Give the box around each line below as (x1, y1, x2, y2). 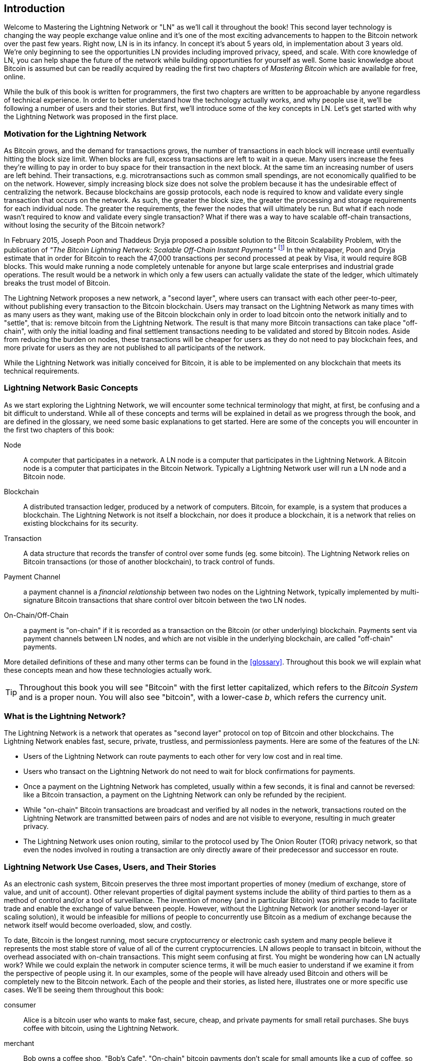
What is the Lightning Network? (4, 711, 126, 721)
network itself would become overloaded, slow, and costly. (4, 921, 192, 930)
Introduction (4, 2, 65, 15)
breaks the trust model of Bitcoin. (4, 278, 111, 287)
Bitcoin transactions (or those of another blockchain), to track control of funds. (23, 557, 275, 566)
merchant (4, 1039, 34, 1048)
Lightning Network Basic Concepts (4, 383, 138, 393)
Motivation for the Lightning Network (4, 128, 147, 139)
